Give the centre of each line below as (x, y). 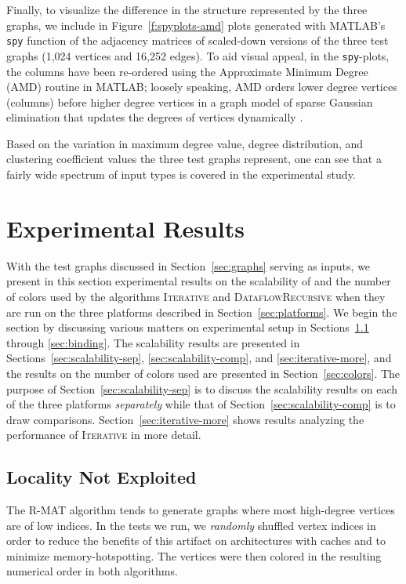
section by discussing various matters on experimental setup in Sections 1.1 (188, 327)
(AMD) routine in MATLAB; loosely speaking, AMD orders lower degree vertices (202, 87)
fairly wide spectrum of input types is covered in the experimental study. (181, 174)
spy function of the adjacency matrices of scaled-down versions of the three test (198, 40)
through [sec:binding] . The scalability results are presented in (153, 342)
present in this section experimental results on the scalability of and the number (199, 281)
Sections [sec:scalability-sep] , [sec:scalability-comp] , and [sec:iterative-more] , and (199, 358)
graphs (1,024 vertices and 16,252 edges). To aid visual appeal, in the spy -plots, (198, 55)
